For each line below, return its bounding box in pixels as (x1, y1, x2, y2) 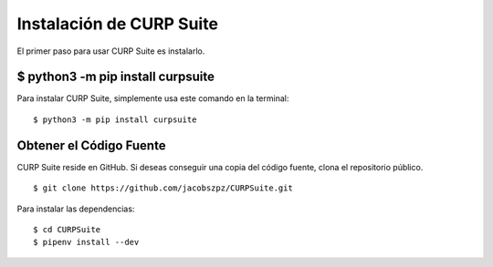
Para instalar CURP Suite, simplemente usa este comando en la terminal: (16, 93, 289, 104)
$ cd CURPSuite (33, 224, 101, 234)
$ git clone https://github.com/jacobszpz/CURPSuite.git (33, 183, 294, 193)
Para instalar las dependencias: (16, 203, 135, 214)
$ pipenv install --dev (33, 237, 140, 248)
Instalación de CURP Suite (16, 14, 219, 34)
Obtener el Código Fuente (16, 138, 166, 153)
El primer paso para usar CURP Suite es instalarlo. (16, 46, 205, 56)
